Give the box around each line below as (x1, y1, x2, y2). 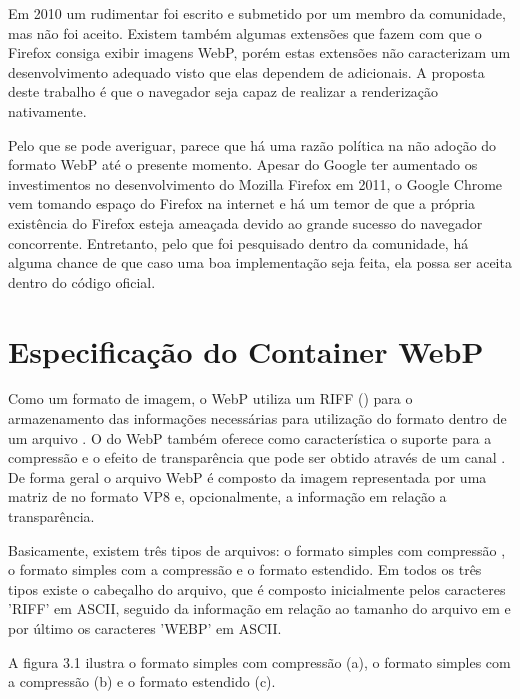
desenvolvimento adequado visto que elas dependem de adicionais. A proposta (8, 61, 485, 82)
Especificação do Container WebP (8, 330, 484, 371)
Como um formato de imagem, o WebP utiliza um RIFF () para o (8, 388, 413, 409)
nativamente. (8, 100, 87, 121)
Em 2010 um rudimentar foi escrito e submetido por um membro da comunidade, (8, 3, 506, 23)
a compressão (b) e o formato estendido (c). (8, 671, 276, 692)
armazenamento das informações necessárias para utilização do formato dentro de (8, 408, 507, 429)
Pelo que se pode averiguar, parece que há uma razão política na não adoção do (8, 134, 497, 155)
